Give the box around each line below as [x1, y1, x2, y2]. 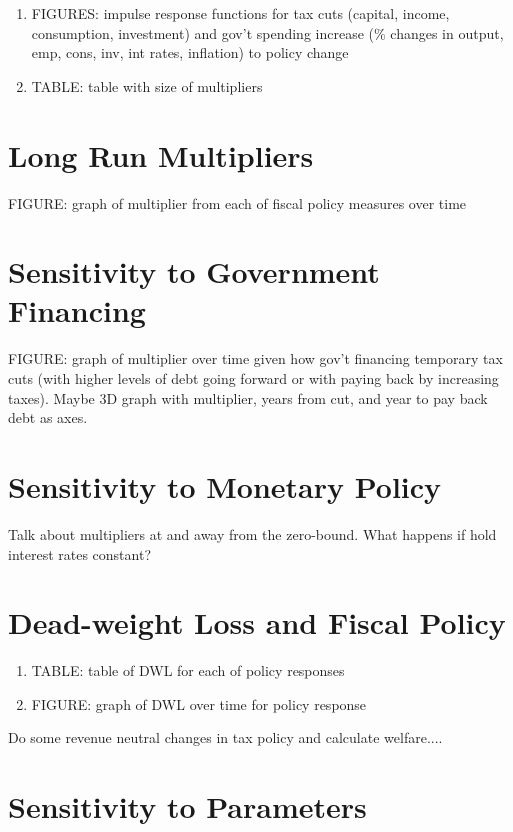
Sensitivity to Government [8, 251, 380, 292]
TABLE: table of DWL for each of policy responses [31, 660, 345, 681]
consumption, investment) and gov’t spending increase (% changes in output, [31, 22, 504, 43]
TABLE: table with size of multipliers [31, 75, 263, 96]
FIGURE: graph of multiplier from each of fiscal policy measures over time [8, 192, 467, 213]
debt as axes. [8, 407, 88, 428]
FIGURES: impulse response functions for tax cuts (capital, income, [31, 3, 450, 23]
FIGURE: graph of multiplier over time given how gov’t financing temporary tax [8, 348, 503, 369]
